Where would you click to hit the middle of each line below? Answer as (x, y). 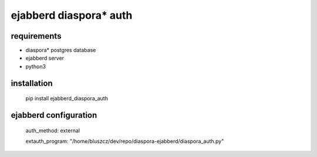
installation (32, 83)
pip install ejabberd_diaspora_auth (67, 98)
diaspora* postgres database (61, 50)
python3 (36, 66)
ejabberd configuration (54, 115)
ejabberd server (45, 58)
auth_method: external (53, 130)
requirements (36, 36)
